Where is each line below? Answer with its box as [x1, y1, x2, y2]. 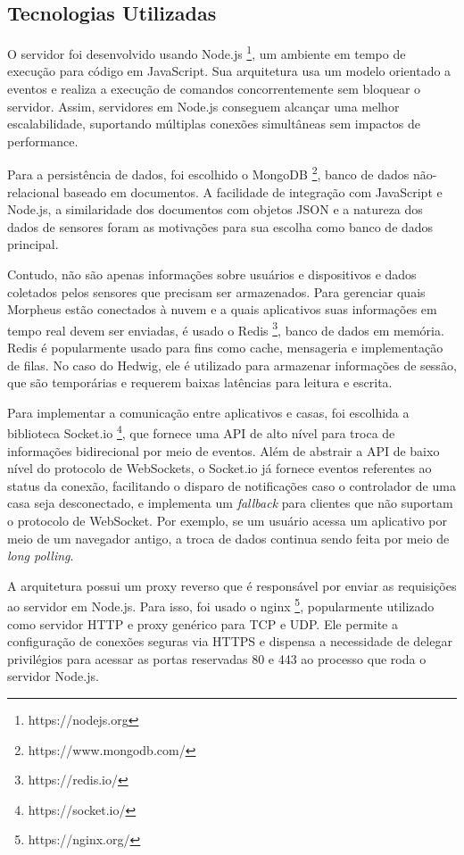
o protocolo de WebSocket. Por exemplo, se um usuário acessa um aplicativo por [7, 511, 447, 530]
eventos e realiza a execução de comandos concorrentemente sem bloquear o [7, 79, 421, 98]
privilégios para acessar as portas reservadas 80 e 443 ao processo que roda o [7, 649, 427, 668]
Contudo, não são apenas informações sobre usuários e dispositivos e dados [7, 265, 417, 284]
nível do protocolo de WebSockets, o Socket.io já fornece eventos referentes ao [7, 459, 432, 477]
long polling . [7, 546, 74, 565]
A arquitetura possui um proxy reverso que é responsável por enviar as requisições [7, 576, 457, 594]
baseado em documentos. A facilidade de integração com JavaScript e [63, 182, 443, 201]
